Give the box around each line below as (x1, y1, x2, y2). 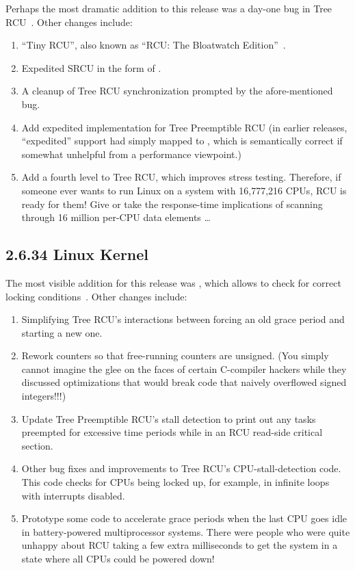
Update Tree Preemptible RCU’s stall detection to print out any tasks (21, 411, 316, 426)
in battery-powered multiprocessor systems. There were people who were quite (21, 524, 350, 539)
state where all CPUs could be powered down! (21, 552, 215, 566)
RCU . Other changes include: (5, 14, 133, 29)
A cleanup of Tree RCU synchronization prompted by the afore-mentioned (21, 83, 333, 98)
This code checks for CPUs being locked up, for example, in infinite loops (21, 475, 330, 489)
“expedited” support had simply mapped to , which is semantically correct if (21, 133, 343, 148)
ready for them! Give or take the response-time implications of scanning (21, 196, 323, 211)
